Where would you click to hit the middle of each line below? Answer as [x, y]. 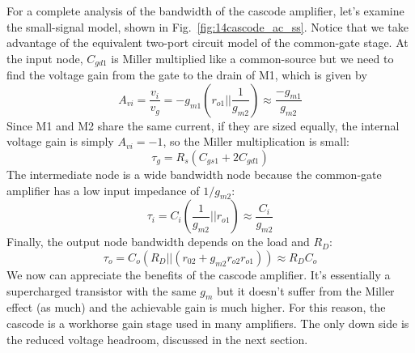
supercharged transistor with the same [102, 290]
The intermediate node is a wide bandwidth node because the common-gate [194, 174]
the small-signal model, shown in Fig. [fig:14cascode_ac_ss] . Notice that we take [207, 26]
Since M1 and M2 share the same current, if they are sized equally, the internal [203, 125]
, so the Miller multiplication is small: [256, 141]
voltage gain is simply [60, 141]
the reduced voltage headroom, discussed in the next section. [157, 339]
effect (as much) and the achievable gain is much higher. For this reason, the [196, 307]
